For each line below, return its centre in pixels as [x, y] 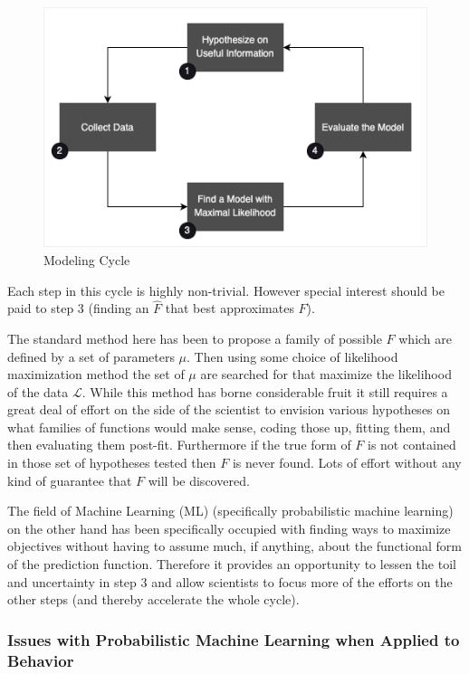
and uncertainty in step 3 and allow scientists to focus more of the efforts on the [230, 581]
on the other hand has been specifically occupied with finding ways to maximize [229, 528]
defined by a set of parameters [91, 356]
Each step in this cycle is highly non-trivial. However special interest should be [226, 290]
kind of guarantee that [70, 480]
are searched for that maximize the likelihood [326, 374]
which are [425, 338]
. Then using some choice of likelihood [292, 356]
